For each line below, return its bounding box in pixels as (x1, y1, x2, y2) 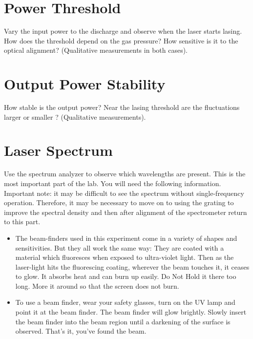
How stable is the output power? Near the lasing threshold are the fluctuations (4, 102, 240, 112)
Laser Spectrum (4, 140, 113, 160)
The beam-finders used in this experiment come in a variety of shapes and (15, 233, 237, 243)
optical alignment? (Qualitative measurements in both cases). (4, 45, 188, 55)
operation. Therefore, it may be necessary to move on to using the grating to (4, 197, 234, 208)
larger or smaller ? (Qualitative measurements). (4, 111, 146, 122)
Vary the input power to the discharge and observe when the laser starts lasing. (4, 26, 242, 36)
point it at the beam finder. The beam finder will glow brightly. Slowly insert (15, 307, 247, 317)
